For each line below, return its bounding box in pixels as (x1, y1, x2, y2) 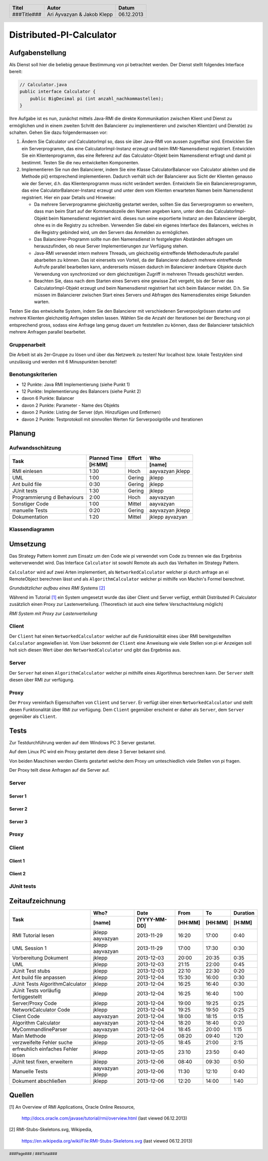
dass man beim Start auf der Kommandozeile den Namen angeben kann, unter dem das (34, 208, 213, 214)
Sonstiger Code (12, 500, 49, 507)
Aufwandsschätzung (9, 445, 62, 452)
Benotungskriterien (9, 371, 57, 378)
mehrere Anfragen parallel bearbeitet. (9, 329, 86, 335)
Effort (128, 455, 142, 462)
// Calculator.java (19, 82, 67, 88)
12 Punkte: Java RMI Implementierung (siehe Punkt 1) (21, 381, 130, 387)
